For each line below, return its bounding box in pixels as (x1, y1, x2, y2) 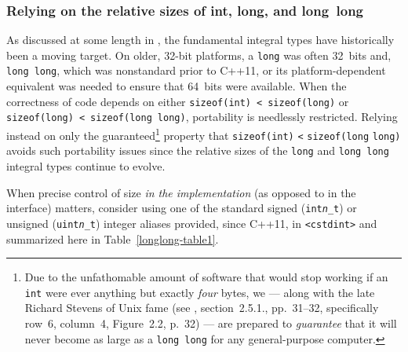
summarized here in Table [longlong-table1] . (6, 230, 219, 247)
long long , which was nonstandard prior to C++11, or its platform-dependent (6, 62, 386, 79)
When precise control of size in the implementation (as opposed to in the (6, 184, 356, 200)
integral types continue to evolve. (6, 158, 166, 174)
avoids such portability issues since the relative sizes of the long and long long (6, 142, 389, 159)
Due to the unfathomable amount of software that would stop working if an (24, 269, 388, 285)
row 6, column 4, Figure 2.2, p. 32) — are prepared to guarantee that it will (24, 314, 397, 331)
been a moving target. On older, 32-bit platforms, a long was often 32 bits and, (6, 46, 392, 63)
